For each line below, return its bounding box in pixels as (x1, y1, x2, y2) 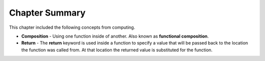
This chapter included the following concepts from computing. (9, 24, 135, 30)
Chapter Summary (9, 7, 86, 18)
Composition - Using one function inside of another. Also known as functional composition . (21, 33, 209, 39)
